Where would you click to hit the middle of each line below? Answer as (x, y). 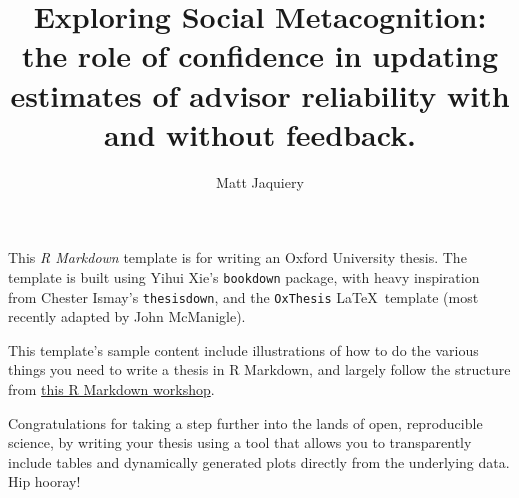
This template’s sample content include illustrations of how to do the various (243, 349)
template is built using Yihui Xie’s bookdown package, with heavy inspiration (244, 276)
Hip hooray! (44, 481)
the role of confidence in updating (260, 55)
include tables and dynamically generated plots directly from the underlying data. (259, 461)
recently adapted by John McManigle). (127, 316)
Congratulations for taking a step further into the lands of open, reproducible (245, 422)
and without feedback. (260, 133)
